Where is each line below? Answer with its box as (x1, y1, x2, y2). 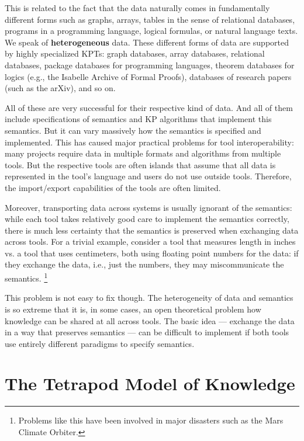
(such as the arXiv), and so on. (5, 82, 116, 94)
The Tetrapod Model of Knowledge (5, 371, 295, 395)
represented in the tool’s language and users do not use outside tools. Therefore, (5, 170, 292, 182)
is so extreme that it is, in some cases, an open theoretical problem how (5, 303, 261, 315)
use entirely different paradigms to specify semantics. (5, 337, 195, 349)
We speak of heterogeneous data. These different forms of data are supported (5, 36, 289, 48)
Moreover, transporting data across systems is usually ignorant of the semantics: (5, 201, 292, 213)
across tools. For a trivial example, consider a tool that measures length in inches (5, 235, 296, 248)
